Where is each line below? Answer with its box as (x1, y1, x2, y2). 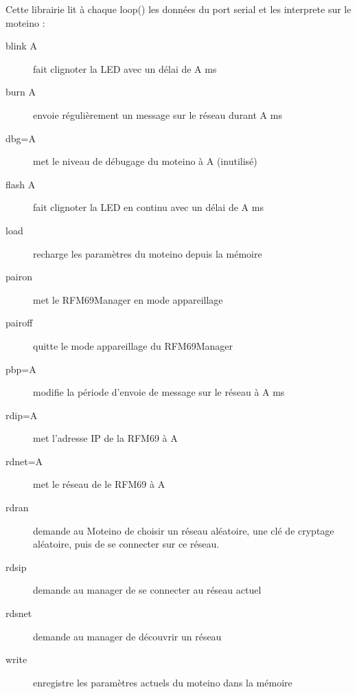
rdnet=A (5, 454, 43, 468)
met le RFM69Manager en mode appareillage (33, 292, 223, 306)
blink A (5, 38, 37, 53)
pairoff (5, 315, 33, 330)
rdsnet (5, 606, 32, 620)
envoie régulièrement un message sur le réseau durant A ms (33, 107, 282, 122)
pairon (5, 269, 32, 284)
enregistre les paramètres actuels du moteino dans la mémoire (33, 675, 292, 689)
